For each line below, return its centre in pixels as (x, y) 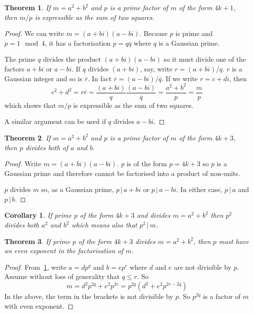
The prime (20, 59)
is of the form (147, 164)
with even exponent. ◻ (39, 305)
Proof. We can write (34, 33)
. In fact (100, 78)
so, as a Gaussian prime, (77, 189)
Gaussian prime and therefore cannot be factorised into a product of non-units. (122, 173)
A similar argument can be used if (55, 121)
